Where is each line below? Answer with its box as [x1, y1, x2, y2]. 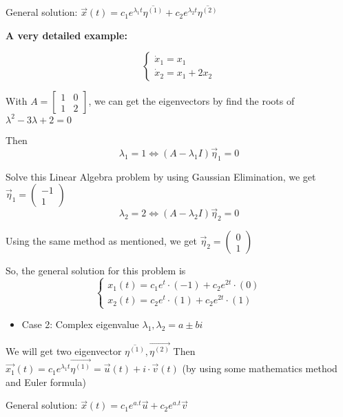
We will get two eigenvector [6, 344, 122, 358]
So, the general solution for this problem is [6, 263, 186, 278]
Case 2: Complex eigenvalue [21, 317, 139, 332]
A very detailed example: [6, 28, 127, 42]
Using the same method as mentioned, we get [6, 234, 197, 248]
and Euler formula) [6, 374, 86, 389]
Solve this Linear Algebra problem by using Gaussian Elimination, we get [6, 169, 316, 183]
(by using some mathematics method [182, 361, 337, 376]
